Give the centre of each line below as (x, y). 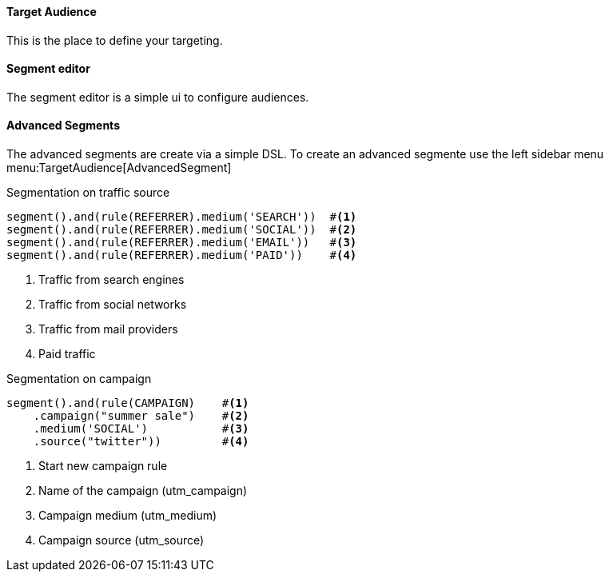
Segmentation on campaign (79, 379)
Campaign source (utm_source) (121, 540)
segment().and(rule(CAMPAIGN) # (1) (128, 403)
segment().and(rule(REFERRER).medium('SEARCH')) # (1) (182, 217)
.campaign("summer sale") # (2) (141, 416)
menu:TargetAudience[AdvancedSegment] (119, 168)
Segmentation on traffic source (88, 193)
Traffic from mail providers (108, 329)
